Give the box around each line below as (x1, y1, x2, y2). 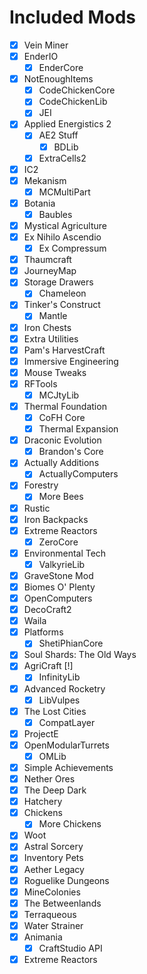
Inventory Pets (23, 852, 84, 864)
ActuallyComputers (38, 468, 119, 480)
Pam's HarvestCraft (23, 344, 106, 356)
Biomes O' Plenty (23, 581, 96, 593)
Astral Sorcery (23, 841, 84, 853)
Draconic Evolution (23, 434, 102, 446)
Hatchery (23, 796, 63, 808)
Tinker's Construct (23, 299, 101, 311)
